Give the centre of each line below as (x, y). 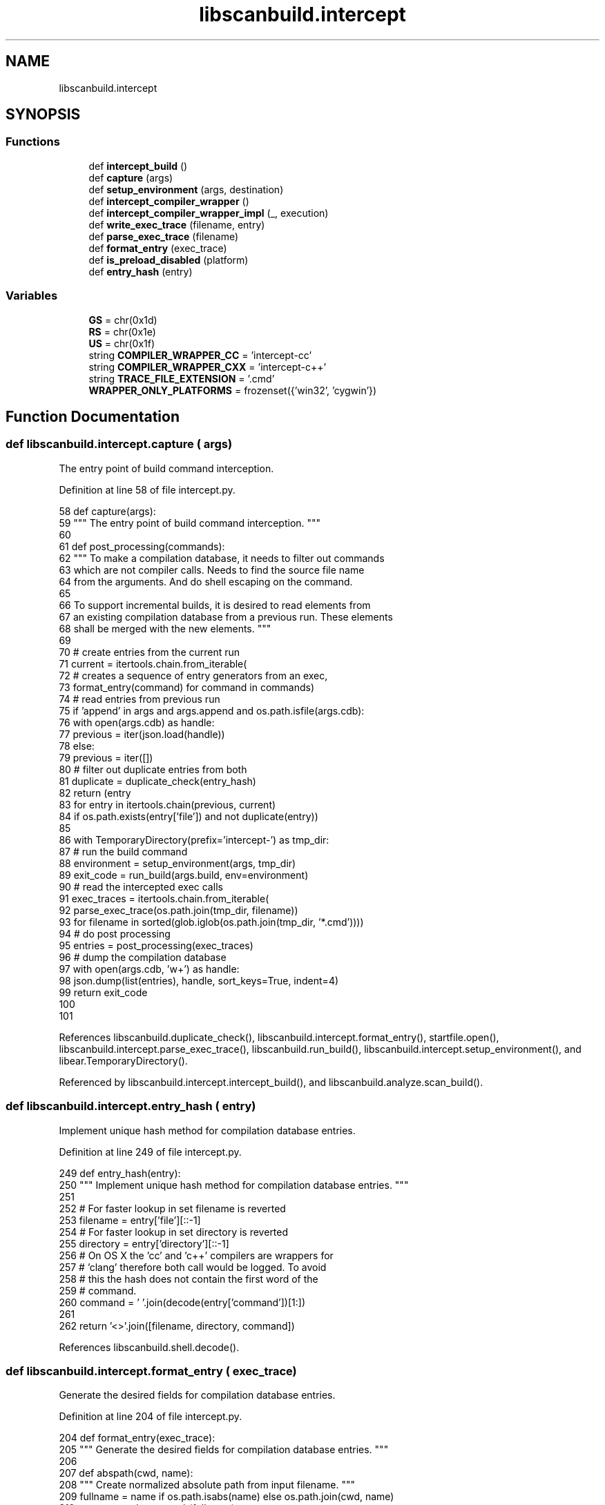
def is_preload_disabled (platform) (169, 260)
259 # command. (98, 1290)
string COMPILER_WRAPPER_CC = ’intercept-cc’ (200, 355)
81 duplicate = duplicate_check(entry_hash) (157, 781)
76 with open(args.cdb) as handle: (137, 722)
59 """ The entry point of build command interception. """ (190, 523)
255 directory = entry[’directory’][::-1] (144, 1243)
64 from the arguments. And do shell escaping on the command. (206, 581)
